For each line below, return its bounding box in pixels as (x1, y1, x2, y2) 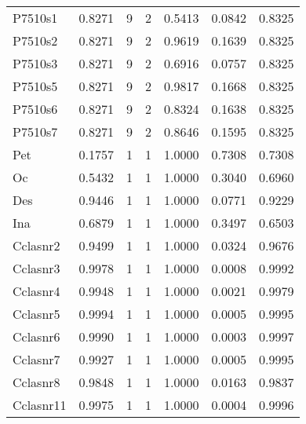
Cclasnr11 (13, 396, 67, 414)
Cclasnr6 (13, 327, 60, 345)
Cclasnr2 (13, 236, 60, 254)
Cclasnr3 (13, 259, 60, 277)
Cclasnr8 (13, 373, 60, 391)
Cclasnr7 (13, 350, 60, 368)
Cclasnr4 (13, 282, 60, 300)
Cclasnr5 (13, 305, 60, 323)
